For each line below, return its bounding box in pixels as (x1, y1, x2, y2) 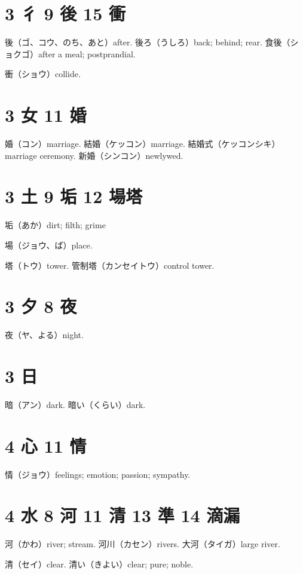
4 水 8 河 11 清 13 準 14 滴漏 (5, 503, 240, 527)
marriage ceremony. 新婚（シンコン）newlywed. (5, 149, 183, 161)
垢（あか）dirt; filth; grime (5, 219, 106, 231)
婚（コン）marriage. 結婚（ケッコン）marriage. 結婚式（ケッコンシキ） (5, 137, 280, 150)
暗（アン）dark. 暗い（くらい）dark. (5, 398, 146, 410)
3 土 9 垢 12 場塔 (5, 184, 143, 208)
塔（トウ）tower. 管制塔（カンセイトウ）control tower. (5, 259, 215, 271)
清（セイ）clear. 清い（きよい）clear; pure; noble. (5, 558, 194, 570)
